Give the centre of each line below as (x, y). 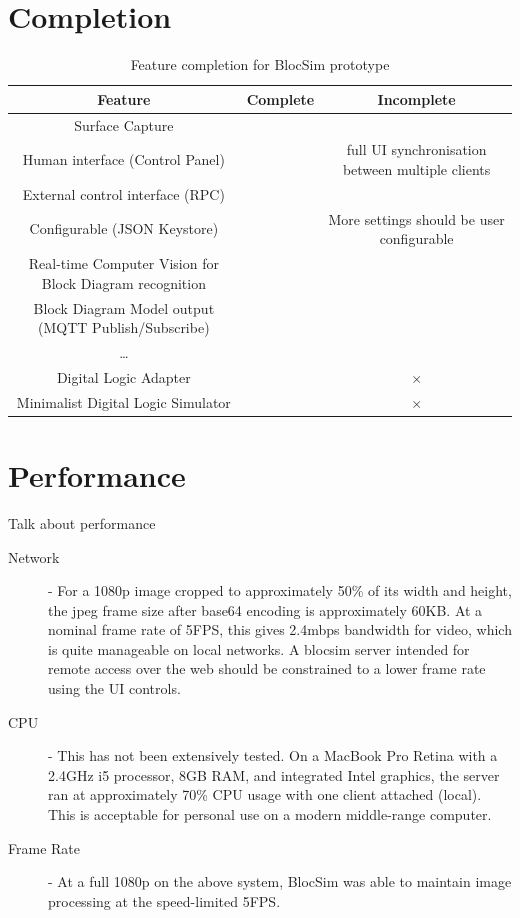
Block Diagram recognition (123, 282)
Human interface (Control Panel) (123, 159)
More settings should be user (416, 218)
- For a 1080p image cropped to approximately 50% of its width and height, (280, 590)
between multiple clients (416, 169)
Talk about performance (82, 522)
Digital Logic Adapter (123, 376)
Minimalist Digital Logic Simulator (123, 401)
